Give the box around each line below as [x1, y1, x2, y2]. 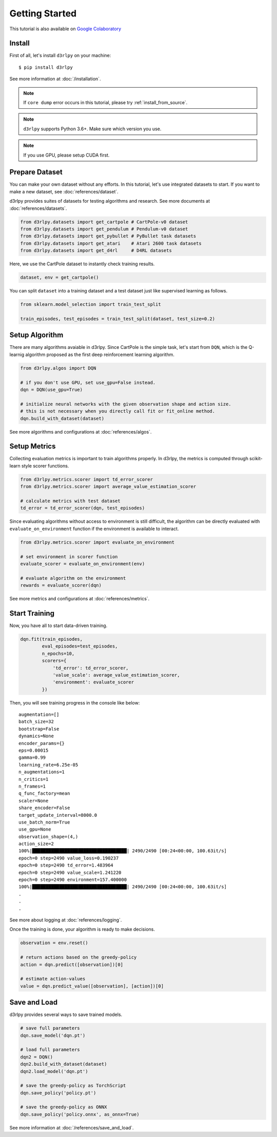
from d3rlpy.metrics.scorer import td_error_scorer [20, 476, 153, 482]
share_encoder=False [18, 805, 70, 811]
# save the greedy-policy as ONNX [20, 1104, 107, 1110]
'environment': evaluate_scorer [52, 679, 134, 685]
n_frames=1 [18, 783, 46, 789]
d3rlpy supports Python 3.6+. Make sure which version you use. [23, 126, 162, 132]
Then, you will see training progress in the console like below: [9, 699, 140, 705]
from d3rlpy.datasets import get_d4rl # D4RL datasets [20, 248, 172, 253]
